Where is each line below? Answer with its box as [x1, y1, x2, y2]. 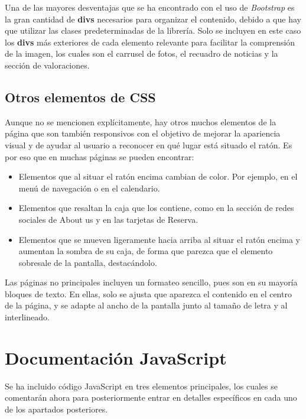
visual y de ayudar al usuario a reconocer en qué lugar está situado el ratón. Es [5, 138, 292, 151]
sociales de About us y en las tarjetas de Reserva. [18, 213, 198, 225]
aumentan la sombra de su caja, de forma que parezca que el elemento [18, 245, 273, 257]
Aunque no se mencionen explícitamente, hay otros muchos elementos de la [5, 115, 276, 128]
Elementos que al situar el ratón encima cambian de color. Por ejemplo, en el [18, 170, 298, 183]
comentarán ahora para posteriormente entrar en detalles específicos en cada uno [5, 391, 297, 404]
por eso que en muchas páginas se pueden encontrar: [5, 150, 194, 163]
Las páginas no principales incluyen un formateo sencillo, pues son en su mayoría [5, 276, 298, 288]
